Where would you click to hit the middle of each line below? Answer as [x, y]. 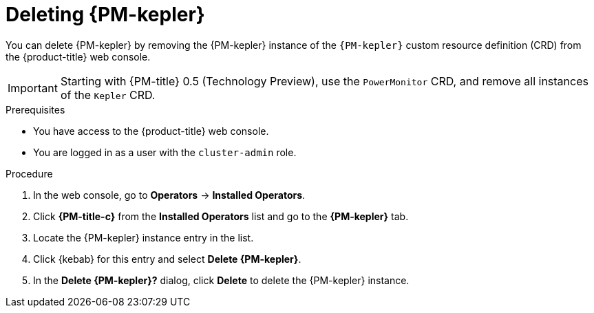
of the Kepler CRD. [108, 95]
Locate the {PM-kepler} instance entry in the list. [144, 237]
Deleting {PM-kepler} [105, 14]
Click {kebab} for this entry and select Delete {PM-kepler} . [167, 259]
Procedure [29, 173]
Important [33, 88]
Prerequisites [35, 109]
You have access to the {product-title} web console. [151, 131]
